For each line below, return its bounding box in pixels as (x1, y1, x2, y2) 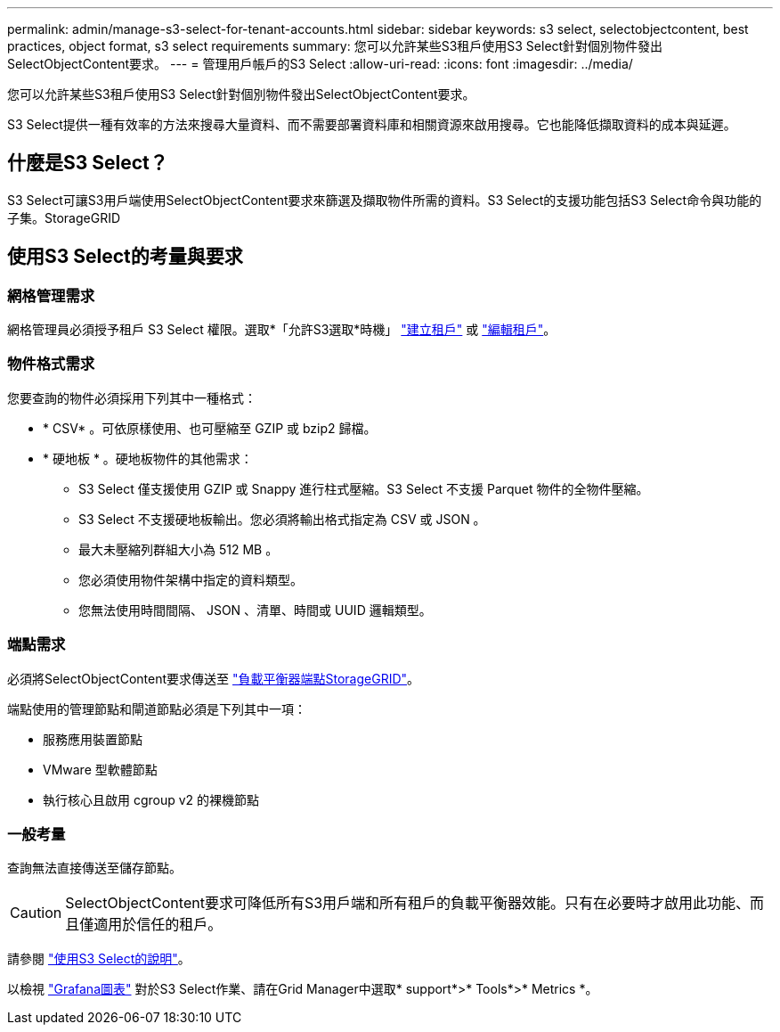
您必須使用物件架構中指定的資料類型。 (78, 571, 303, 587)
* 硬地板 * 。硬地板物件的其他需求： (43, 450, 253, 466)
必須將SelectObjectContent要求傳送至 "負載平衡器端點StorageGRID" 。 (7, 670, 420, 686)
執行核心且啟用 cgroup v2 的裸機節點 (43, 791, 260, 807)
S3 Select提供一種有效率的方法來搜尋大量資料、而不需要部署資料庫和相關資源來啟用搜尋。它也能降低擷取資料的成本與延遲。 (7, 117, 736, 132)
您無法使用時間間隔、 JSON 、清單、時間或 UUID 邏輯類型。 (78, 602, 432, 618)
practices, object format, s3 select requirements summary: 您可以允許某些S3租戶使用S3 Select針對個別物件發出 (7, 38, 663, 53)
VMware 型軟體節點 (43, 761, 158, 777)
